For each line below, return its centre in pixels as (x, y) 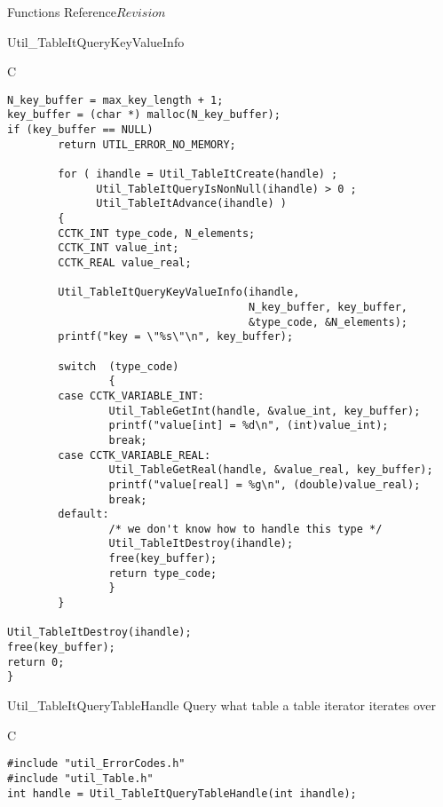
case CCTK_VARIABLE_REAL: (134, 455)
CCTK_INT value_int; (119, 248)
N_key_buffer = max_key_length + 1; (115, 100)
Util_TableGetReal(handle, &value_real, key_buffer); (271, 470)
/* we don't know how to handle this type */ (245, 529)
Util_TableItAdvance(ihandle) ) (191, 204)
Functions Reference (62, 12)
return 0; (36, 662)
